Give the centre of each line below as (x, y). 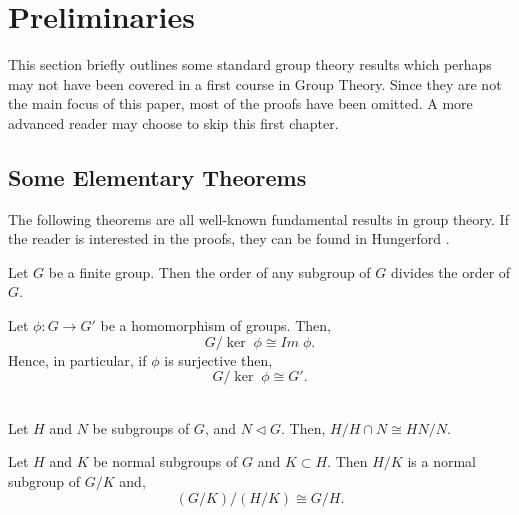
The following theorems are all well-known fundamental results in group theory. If (258, 218)
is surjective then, (218, 359)
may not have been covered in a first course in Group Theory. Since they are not (255, 83)
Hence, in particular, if (77, 359)
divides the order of (450, 271)
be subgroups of (141, 427)
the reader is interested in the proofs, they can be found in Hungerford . (229, 238)
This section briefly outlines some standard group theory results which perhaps (250, 64)
